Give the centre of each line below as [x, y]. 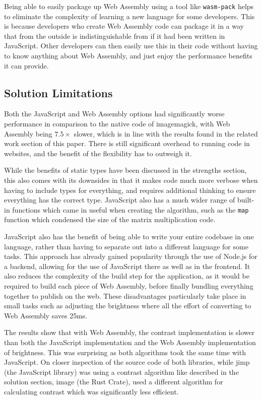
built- [246, 200]
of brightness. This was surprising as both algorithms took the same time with [125, 352]
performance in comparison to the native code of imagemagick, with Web [117, 124]
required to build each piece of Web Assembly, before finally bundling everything [129, 285]
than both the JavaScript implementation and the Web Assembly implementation [130, 342]
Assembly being [28, 133]
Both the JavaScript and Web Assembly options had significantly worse [114, 114]
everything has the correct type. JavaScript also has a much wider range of [120, 200]
